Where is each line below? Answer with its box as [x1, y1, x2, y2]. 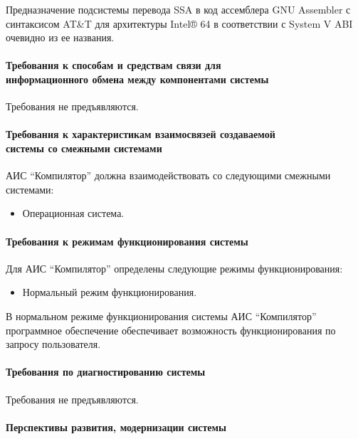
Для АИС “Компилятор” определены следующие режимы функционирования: [6, 260, 343, 275]
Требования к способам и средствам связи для [6, 58, 221, 73]
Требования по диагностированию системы [6, 364, 206, 379]
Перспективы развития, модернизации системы [6, 419, 227, 434]
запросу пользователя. [6, 337, 101, 351]
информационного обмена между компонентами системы [6, 71, 269, 86]
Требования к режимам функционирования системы [6, 233, 248, 248]
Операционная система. [22, 206, 125, 221]
